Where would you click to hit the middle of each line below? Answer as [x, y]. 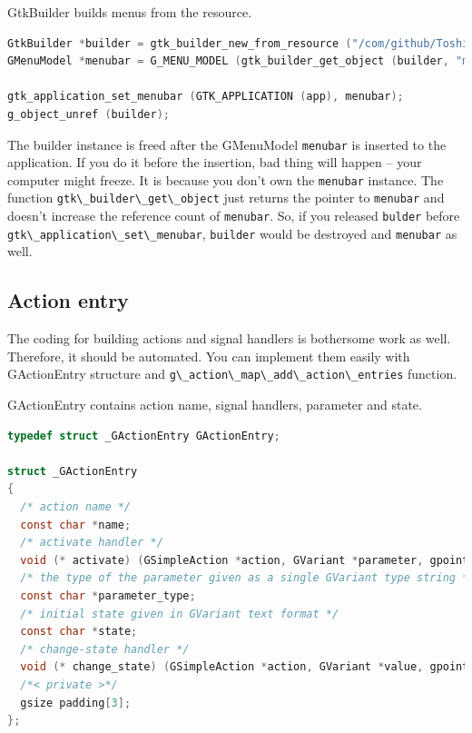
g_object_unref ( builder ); [89, 114]
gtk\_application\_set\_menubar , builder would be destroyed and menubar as [232, 233]
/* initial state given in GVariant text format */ [180, 614]
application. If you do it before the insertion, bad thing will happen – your [215, 162]
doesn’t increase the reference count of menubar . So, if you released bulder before [234, 216]
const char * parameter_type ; [108, 596]
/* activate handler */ [92, 543]
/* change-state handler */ [105, 649]
